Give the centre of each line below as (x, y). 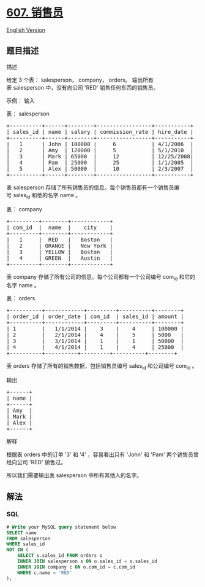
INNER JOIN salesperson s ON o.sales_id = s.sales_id (87, 562)
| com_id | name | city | (60, 227)
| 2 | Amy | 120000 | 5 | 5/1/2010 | (100, 150)
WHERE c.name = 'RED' (45, 573)
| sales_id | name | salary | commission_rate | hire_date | (100, 132)
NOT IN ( (17, 550)
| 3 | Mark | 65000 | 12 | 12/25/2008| (100, 156)
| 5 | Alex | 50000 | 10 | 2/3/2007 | (100, 169)
